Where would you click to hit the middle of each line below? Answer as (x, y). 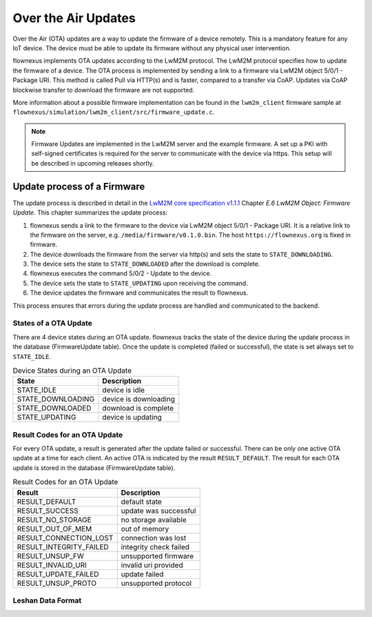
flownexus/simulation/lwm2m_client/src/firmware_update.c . (114, 112)
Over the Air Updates (74, 18)
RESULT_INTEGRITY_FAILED (63, 547)
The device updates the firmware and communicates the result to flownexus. (139, 293)
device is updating (132, 418)
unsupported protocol (156, 583)
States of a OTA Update (52, 323)
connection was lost (154, 538)
